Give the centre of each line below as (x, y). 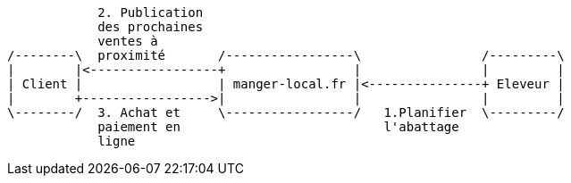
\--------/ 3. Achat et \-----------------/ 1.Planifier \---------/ (286, 112)
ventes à (128, 41)
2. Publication (151, 12)
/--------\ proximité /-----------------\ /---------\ (286, 55)
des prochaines (151, 27)
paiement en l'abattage (278, 127)
